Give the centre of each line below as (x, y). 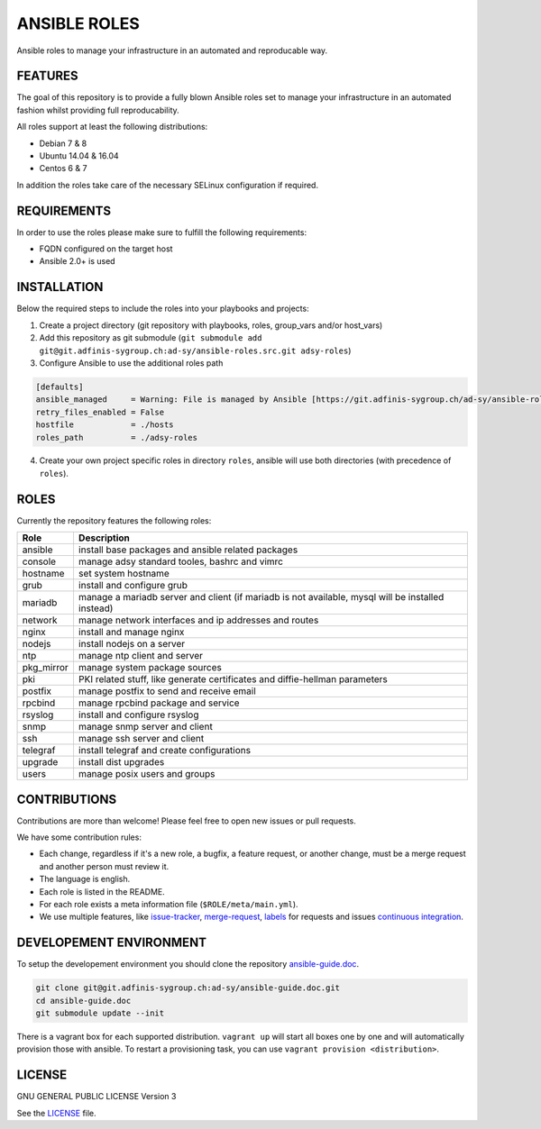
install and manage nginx (131, 633)
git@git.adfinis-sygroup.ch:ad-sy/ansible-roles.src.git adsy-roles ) (195, 351)
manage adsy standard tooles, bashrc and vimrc (181, 561)
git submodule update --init (100, 1013)
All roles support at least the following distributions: (112, 127)
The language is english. (85, 879)
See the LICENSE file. (56, 1113)
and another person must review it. (104, 866)
